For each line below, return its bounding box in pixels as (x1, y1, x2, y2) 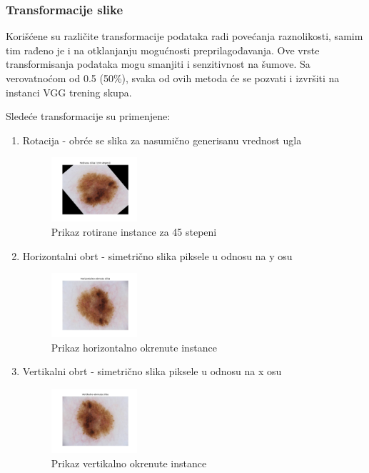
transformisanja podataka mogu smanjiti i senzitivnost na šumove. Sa (6, 56, 310, 71)
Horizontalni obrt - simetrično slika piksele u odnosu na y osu (22, 248, 293, 263)
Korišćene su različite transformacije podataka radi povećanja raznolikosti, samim (6, 29, 363, 44)
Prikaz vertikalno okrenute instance (51, 455, 207, 470)
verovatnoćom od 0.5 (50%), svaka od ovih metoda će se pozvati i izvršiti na (6, 71, 340, 85)
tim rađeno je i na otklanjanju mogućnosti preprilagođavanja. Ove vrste (6, 42, 320, 57)
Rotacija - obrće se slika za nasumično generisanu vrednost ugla (22, 132, 302, 147)
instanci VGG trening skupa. (6, 84, 132, 99)
